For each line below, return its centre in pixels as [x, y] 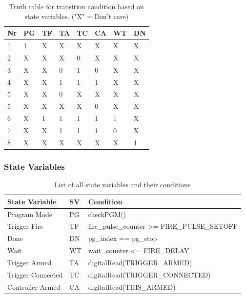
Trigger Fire [25, 226]
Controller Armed [34, 287]
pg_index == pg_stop [122, 238]
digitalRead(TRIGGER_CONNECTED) [149, 274]
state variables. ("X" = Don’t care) [77, 16]
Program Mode [30, 214]
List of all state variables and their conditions [122, 185]
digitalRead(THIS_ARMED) [132, 287]
